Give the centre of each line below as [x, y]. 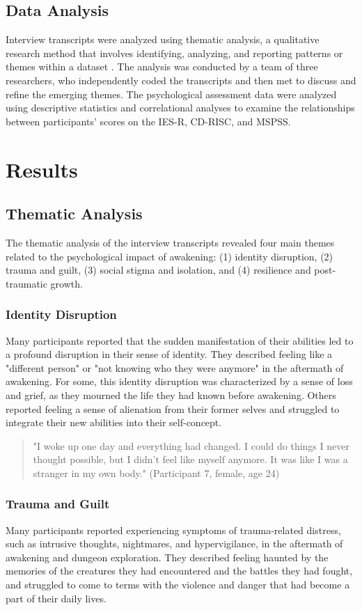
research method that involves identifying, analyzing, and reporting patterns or [174, 53]
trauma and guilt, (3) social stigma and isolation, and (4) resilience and [158, 270]
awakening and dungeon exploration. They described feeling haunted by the [167, 557]
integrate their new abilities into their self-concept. [114, 422]
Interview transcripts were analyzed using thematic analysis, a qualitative [163, 39]
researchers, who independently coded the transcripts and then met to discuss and [181, 80]
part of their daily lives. [56, 598]
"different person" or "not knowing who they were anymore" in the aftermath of [175, 367]
